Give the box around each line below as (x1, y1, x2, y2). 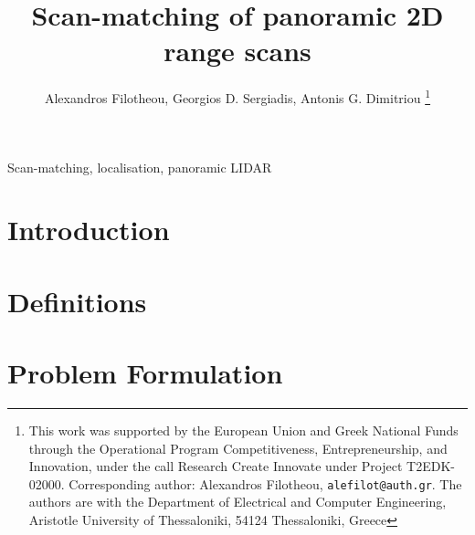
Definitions (7, 282, 147, 320)
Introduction (7, 211, 170, 248)
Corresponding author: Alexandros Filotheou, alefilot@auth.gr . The (69, 474, 462, 493)
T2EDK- (406, 456, 455, 476)
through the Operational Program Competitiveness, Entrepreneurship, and (28, 438, 448, 457)
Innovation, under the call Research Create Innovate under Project (28, 456, 403, 476)
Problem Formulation (7, 354, 283, 392)
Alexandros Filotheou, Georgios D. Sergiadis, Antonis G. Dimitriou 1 (44, 86, 431, 107)
